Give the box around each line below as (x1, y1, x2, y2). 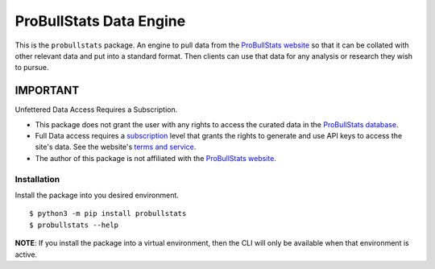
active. (14, 250, 38, 259)
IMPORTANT (14, 84, 80, 97)
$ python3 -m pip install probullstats (29, 209, 187, 218)
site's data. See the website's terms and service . (35, 142, 197, 152)
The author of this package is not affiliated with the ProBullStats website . (35, 153, 277, 163)
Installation (14, 173, 60, 184)
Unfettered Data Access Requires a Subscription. (14, 105, 178, 114)
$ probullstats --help (29, 220, 119, 230)
